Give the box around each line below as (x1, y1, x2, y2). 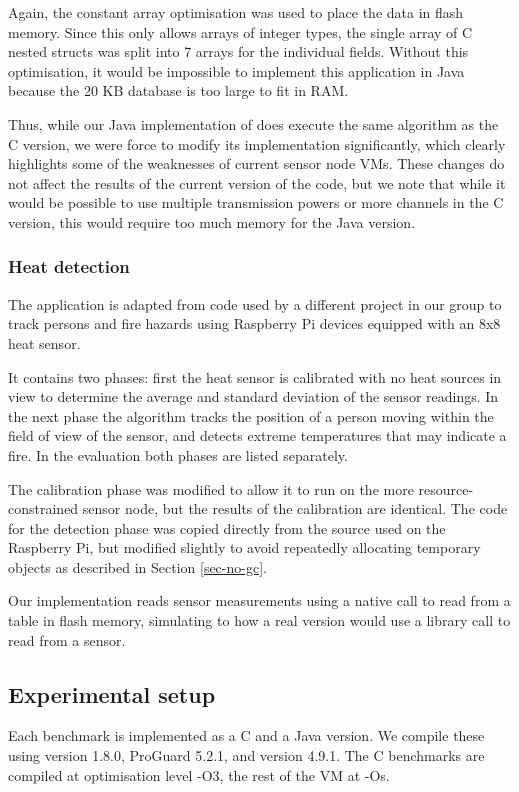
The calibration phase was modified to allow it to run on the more (8, 478, 414, 499)
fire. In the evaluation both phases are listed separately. (8, 444, 348, 465)
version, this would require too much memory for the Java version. (8, 211, 416, 232)
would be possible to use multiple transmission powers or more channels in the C (8, 192, 504, 213)
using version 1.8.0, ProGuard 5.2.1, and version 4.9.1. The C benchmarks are (8, 745, 485, 766)
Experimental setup (8, 678, 216, 709)
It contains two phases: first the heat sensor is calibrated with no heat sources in (8, 366, 502, 387)
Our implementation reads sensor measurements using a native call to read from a (8, 590, 511, 611)
